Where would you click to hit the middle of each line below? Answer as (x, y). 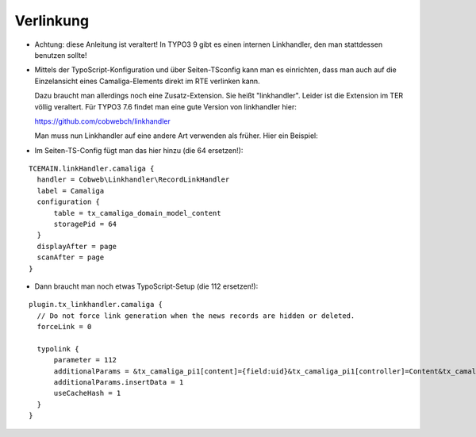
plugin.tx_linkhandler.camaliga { (96, 305)
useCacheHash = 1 (87, 393)
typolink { (58, 349)
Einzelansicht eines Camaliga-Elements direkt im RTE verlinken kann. (148, 81)
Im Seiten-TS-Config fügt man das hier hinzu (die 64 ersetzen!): (139, 150)
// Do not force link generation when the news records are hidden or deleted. (196, 316)
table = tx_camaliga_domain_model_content (137, 213)
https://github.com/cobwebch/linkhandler (102, 121)
